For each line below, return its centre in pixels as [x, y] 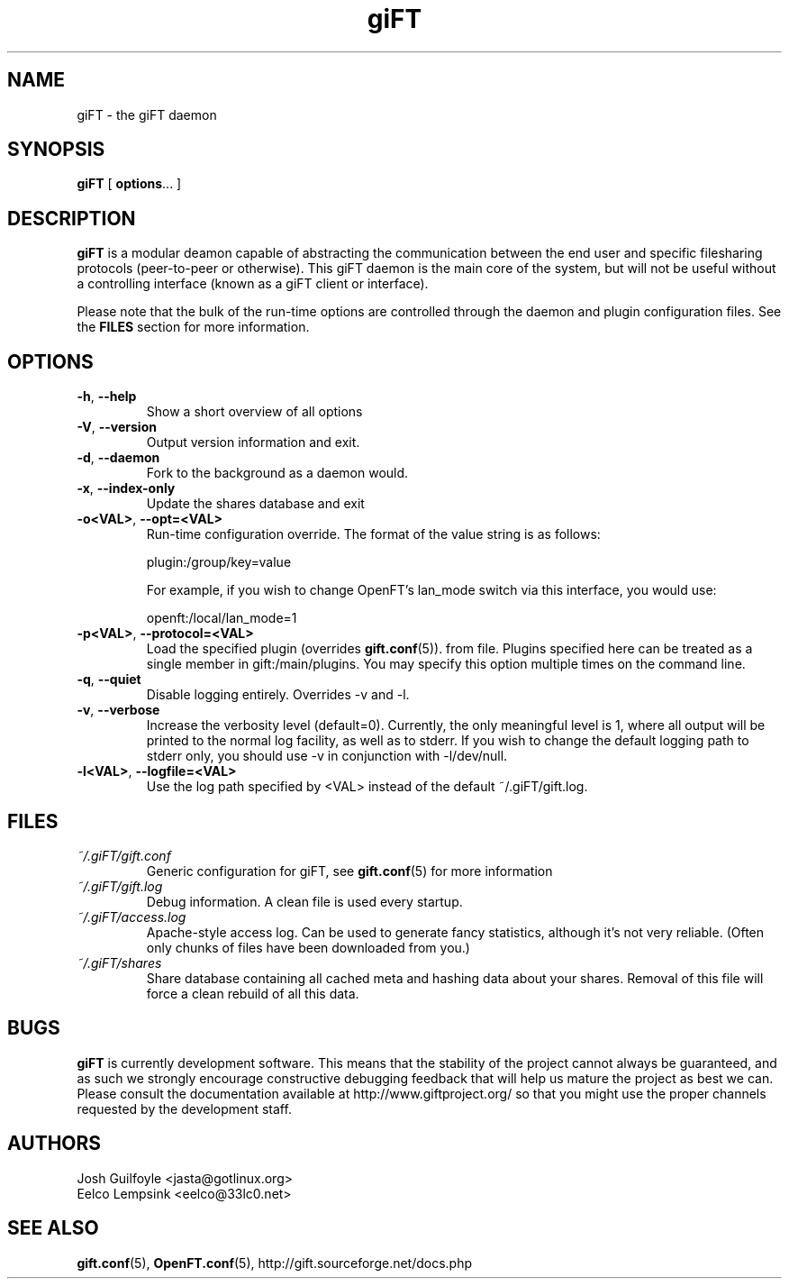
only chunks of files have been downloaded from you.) [308, 947]
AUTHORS [54, 1144]
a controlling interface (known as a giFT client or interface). [253, 284]
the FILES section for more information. [193, 327]
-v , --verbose [118, 710]
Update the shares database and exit [255, 504]
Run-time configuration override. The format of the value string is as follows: [373, 534]
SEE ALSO [53, 1228]
